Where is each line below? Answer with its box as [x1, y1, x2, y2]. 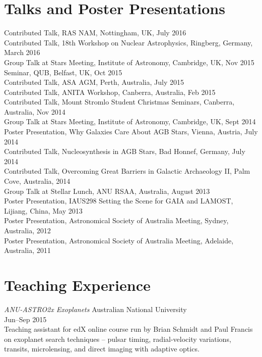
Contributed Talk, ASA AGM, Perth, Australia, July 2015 [4, 77, 184, 87]
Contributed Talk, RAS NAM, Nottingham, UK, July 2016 [4, 27, 186, 38]
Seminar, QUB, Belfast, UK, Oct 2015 [4, 67, 122, 77]
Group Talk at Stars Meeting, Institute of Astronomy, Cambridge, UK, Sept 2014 [4, 116, 256, 127]
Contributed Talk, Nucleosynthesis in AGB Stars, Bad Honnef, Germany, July [4, 146, 245, 157]
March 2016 [4, 47, 40, 58]
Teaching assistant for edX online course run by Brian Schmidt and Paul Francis [4, 324, 253, 334]
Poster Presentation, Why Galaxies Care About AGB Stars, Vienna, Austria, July [4, 126, 258, 137]
